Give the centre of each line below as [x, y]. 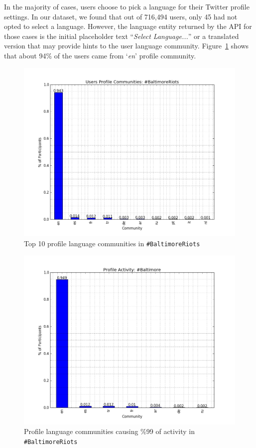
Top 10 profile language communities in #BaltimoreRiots [112, 243]
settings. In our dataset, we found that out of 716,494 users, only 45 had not [121, 16]
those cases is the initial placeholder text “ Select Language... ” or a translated [122, 36]
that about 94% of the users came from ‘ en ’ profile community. [100, 55]
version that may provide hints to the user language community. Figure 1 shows [127, 46]
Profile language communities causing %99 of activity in [109, 431]
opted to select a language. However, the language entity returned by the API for [128, 26]
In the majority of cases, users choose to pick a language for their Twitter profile [127, 6]
